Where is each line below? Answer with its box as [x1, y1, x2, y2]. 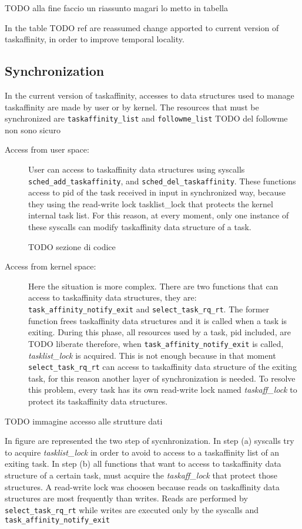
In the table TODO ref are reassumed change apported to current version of [5, 21, 279, 33]
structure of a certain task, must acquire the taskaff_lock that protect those [5, 469, 277, 481]
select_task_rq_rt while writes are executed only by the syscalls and [5, 503, 259, 515]
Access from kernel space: [5, 260, 96, 272]
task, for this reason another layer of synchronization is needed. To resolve [28, 372, 296, 384]
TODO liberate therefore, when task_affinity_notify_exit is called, [28, 337, 284, 349]
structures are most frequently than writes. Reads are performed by [5, 492, 248, 504]
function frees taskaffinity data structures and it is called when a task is [28, 314, 287, 326]
